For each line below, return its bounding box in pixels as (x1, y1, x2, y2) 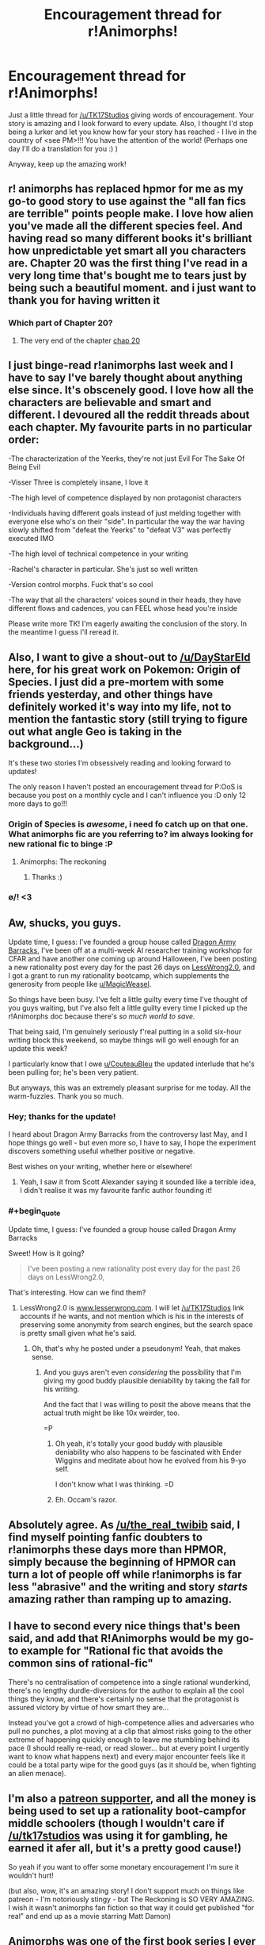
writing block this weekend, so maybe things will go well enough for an (8, 1035, 240, 1045)
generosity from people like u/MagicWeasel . (8, 980, 152, 989)
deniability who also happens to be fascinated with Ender (55, 1448, 242, 1457)
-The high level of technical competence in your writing (8, 549, 188, 558)
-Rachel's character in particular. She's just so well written (8, 565, 199, 574)
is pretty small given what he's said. (19, 1329, 137, 1338)
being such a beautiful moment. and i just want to (8, 282, 257, 295)
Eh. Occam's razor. (55, 1495, 117, 1505)
